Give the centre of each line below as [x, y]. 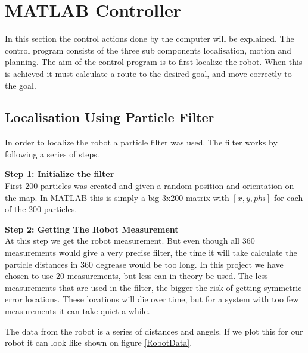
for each [289, 197]
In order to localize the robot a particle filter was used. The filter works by [141, 142]
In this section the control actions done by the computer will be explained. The [150, 38]
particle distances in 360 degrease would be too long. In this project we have [144, 264]
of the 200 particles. [41, 209]
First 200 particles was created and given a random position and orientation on [150, 186]
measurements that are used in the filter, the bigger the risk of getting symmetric [153, 287]
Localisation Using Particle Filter [110, 117]
